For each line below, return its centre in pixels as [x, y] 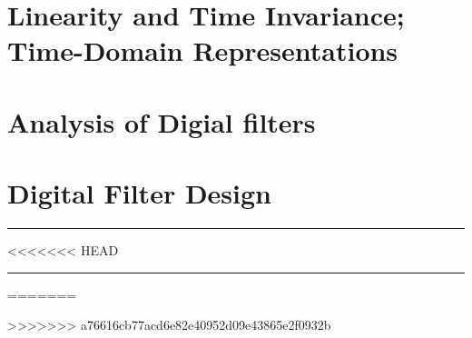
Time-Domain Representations [203, 50]
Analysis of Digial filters [162, 121]
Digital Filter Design [139, 193]
